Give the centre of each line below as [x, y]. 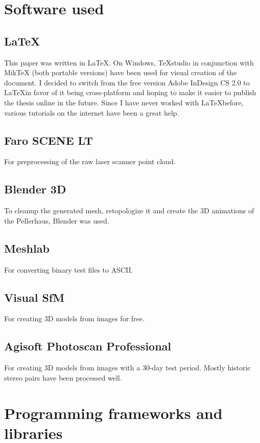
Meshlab [27, 248]
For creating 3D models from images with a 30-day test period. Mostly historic [127, 368]
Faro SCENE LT [49, 140]
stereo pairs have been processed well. [63, 377]
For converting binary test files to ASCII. [69, 269]
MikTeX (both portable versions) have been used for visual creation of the [121, 72]
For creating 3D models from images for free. [74, 318]
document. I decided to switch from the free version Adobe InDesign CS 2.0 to [127, 82]
